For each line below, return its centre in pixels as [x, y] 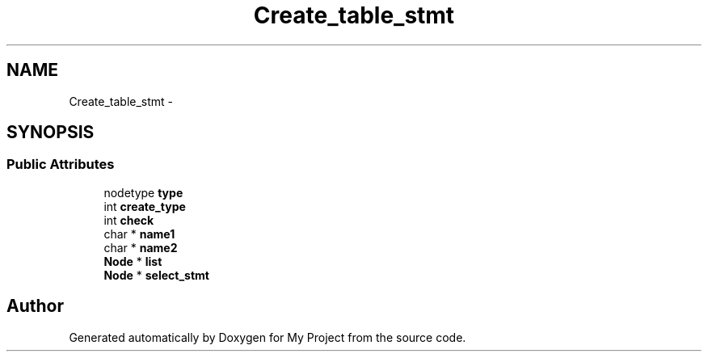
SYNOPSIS [51, 133]
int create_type [145, 206]
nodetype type [143, 192]
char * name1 [139, 234]
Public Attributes [61, 164]
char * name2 [141, 247]
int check [129, 220]
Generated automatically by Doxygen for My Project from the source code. [268, 337]
